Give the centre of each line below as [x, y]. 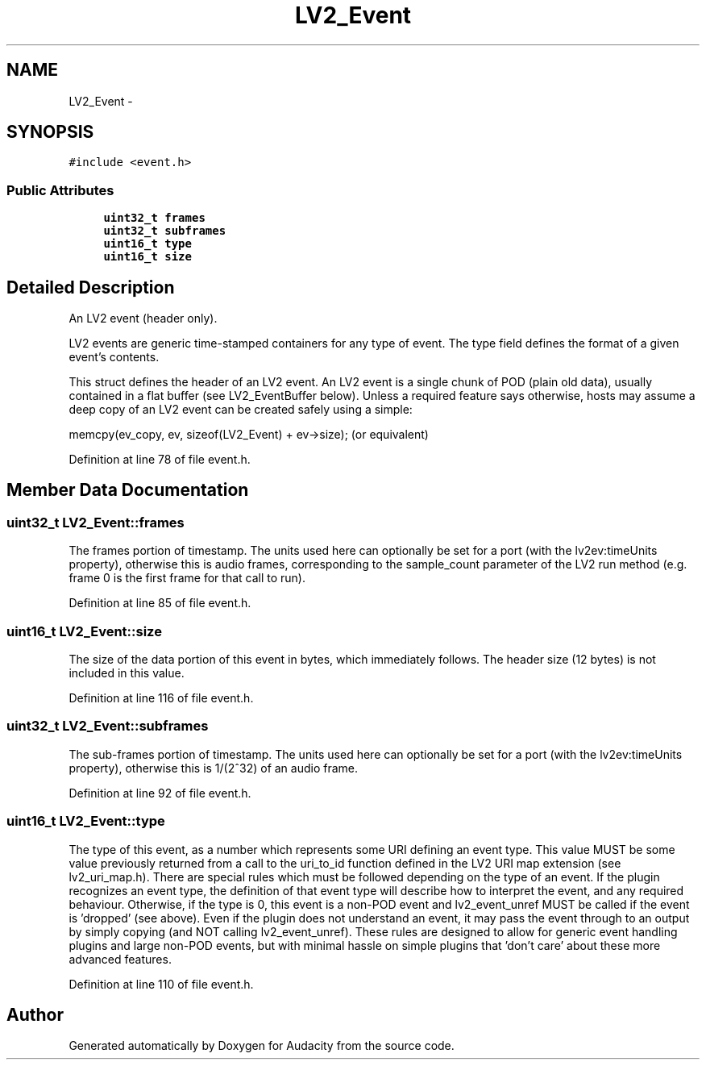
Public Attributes [60, 190]
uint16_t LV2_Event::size [84, 631]
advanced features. [120, 959]
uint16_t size [147, 257]
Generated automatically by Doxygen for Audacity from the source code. [262, 1046]
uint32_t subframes [165, 231]
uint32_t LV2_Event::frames [96, 522]
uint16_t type [147, 244]
